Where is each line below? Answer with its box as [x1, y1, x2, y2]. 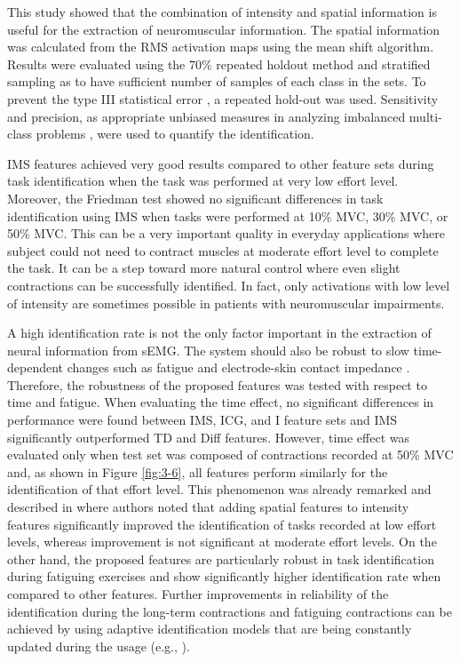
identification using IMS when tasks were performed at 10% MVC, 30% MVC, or [7, 206, 448, 225]
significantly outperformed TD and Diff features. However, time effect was [7, 427, 410, 446]
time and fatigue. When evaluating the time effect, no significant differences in [7, 393, 434, 411]
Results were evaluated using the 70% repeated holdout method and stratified [7, 54, 431, 73]
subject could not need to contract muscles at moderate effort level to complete [7, 241, 439, 259]
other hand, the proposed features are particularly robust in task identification [7, 549, 434, 568]
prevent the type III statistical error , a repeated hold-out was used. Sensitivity [7, 89, 439, 108]
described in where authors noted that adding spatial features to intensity [7, 498, 409, 516]
